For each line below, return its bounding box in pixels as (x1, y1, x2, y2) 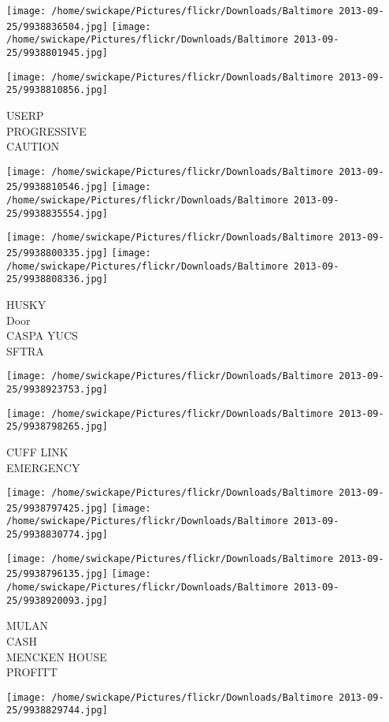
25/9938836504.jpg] (6, 20, 108, 32)
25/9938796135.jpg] (6, 568, 108, 580)
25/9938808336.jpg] (6, 274, 108, 285)
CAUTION (6, 138, 60, 154)
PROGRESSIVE (6, 122, 87, 139)
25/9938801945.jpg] (6, 47, 108, 58)
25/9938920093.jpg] (6, 594, 108, 606)
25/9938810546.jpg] (6, 181, 108, 193)
